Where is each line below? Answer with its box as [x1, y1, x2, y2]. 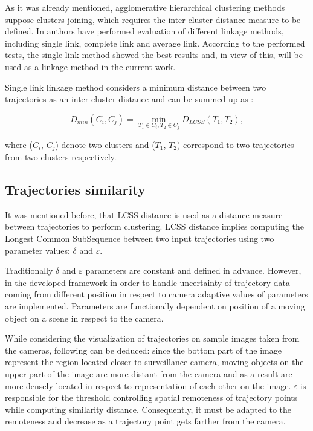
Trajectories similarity [5, 180, 146, 199]
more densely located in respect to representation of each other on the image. [5, 379, 291, 392]
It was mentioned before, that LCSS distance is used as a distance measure [5, 208, 283, 221]
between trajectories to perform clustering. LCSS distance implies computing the [5, 220, 304, 233]
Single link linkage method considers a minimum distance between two [5, 80, 266, 93]
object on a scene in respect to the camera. [5, 311, 164, 324]
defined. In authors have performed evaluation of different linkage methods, [5, 25, 284, 37]
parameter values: [5, 244, 70, 256]
